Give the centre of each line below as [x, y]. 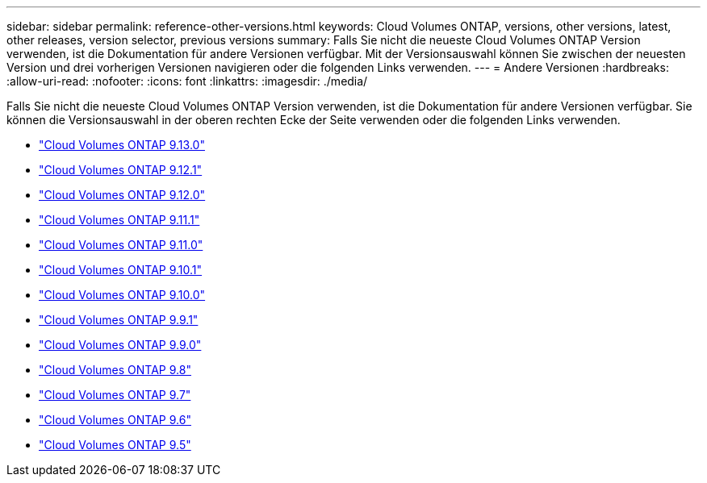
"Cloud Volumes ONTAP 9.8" [115, 370]
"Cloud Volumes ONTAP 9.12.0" [122, 195]
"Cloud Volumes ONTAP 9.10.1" [121, 270]
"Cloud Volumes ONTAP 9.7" [115, 395]
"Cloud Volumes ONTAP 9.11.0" [121, 245]
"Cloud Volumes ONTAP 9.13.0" [122, 145]
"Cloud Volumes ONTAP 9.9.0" [120, 345]
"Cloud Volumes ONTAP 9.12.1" [121, 170]
